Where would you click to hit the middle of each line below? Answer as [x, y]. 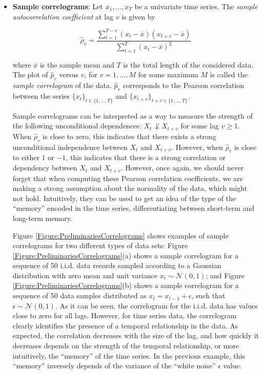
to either [26, 157]
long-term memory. [42, 218]
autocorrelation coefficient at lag [63, 16]
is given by [138, 16]
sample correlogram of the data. [62, 85]
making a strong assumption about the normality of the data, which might [130, 188]
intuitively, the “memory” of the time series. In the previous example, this [129, 355]
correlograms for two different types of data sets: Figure [100, 245]
